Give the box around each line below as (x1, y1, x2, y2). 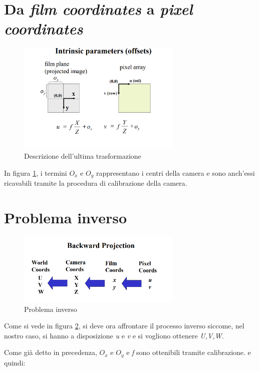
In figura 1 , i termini (4, 167, 67, 178)
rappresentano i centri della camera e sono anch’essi (96, 167, 255, 178)
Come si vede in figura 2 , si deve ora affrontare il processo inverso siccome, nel (4, 320, 244, 331)
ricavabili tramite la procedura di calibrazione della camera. (4, 178, 187, 188)
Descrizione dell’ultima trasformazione (24, 151, 141, 161)
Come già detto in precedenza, (4, 347, 97, 357)
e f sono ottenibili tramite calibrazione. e (126, 347, 251, 357)
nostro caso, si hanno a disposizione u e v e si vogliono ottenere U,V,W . (4, 330, 224, 340)
